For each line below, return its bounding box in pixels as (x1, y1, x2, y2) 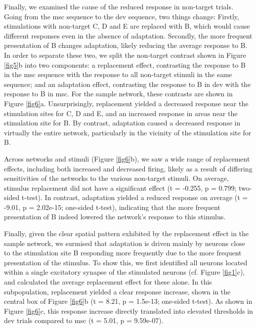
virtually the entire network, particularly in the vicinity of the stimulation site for (4, 127, 252, 137)
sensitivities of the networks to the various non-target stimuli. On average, (4, 173, 229, 183)
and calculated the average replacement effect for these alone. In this (4, 277, 212, 287)
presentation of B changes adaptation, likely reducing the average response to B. (4, 40, 248, 50)
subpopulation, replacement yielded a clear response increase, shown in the (4, 286, 231, 296)
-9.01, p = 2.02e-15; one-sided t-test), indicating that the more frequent (4, 202, 220, 212)
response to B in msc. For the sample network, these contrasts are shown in (4, 88, 233, 99)
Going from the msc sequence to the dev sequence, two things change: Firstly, (4, 11, 239, 21)
